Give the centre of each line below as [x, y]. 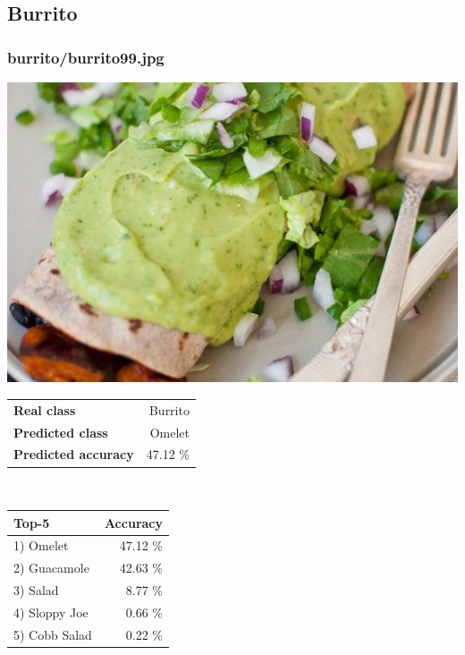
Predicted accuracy [74, 454]
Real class [45, 409]
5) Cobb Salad [53, 634]
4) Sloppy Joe [51, 612]
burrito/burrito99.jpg [86, 57]
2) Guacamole [51, 568]
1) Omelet [41, 545]
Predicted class [61, 432]
